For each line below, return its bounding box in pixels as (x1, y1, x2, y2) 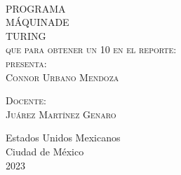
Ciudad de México (6, 143, 84, 158)
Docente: (6, 93, 46, 108)
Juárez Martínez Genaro (6, 106, 116, 121)
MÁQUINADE (6, 15, 69, 29)
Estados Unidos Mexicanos (6, 130, 121, 145)
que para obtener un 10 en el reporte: (6, 42, 177, 57)
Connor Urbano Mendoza (6, 69, 119, 84)
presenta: (6, 55, 47, 70)
